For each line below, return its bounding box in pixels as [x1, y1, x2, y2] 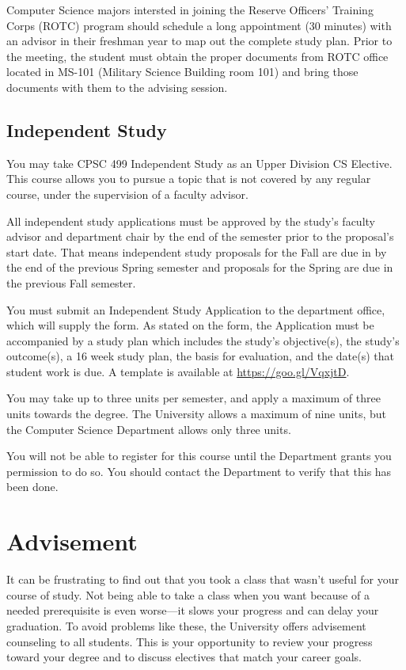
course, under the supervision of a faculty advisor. [6, 185, 249, 202]
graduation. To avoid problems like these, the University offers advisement [6, 617, 366, 634]
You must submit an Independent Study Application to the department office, [6, 301, 385, 318]
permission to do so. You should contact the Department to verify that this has [6, 463, 392, 479]
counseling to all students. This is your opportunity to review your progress [6, 633, 373, 649]
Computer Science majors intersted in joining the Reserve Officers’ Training [6, 2, 374, 17]
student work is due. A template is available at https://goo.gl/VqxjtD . [6, 363, 350, 379]
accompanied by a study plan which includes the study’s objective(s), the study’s [6, 332, 400, 348]
